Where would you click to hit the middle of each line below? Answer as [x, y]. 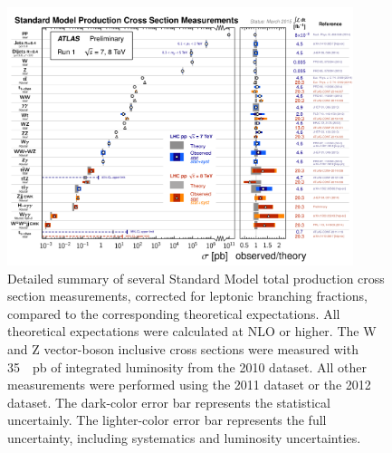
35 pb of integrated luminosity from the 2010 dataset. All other [187, 366]
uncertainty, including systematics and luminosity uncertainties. [184, 438]
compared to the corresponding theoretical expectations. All [174, 313]
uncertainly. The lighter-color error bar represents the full [167, 420]
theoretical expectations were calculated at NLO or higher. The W [192, 331]
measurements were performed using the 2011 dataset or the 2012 [189, 385]
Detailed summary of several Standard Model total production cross [196, 278]
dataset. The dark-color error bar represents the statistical [169, 402]
